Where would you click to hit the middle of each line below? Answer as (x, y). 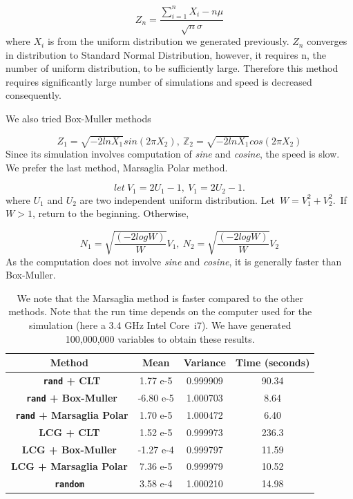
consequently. (34, 95)
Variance (204, 363)
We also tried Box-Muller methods (78, 119)
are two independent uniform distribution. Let (177, 199)
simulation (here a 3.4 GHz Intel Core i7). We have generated (160, 324)
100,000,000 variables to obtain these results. (160, 338)
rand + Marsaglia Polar (72, 414)
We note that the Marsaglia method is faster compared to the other (160, 298)
